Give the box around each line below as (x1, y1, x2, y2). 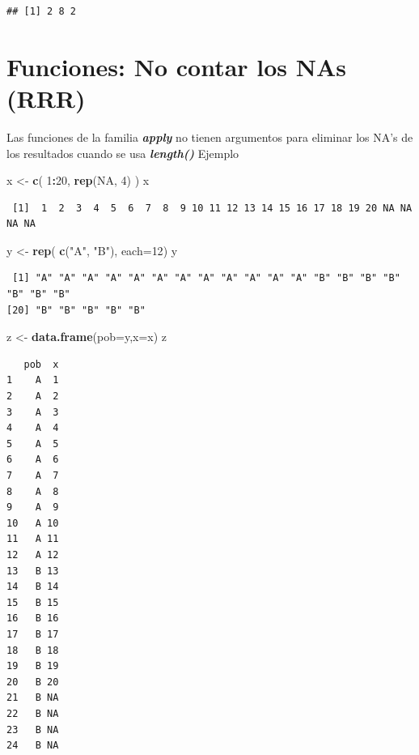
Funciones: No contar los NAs (6, 49, 347, 83)
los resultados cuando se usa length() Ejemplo (6, 144, 239, 161)
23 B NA (6, 723, 59, 736)
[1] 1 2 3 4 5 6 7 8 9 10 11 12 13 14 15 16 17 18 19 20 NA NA (12, 202, 413, 214)
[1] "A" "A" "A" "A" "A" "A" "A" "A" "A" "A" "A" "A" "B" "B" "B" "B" (12, 272, 400, 284)
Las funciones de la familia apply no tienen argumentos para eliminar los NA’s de (6, 128, 413, 145)
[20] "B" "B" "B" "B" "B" (6, 304, 146, 316)
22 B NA (6, 707, 59, 719)
